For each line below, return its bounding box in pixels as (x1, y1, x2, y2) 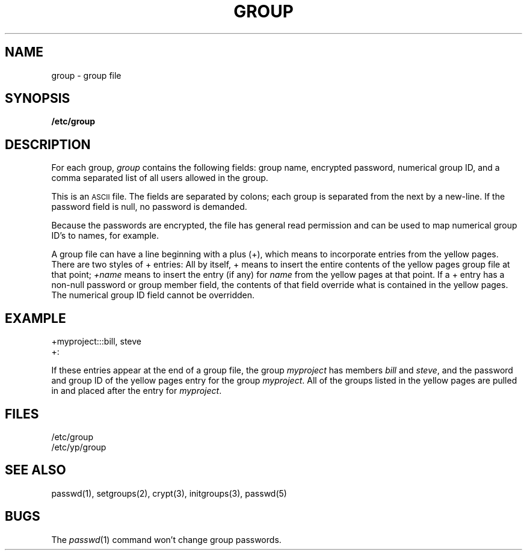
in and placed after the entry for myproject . (51, 385, 222, 396)
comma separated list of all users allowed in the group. (51, 173, 268, 183)
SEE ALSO (5, 462, 66, 478)
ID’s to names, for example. (51, 230, 159, 241)
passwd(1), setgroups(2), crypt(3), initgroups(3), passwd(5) (51, 488, 287, 498)
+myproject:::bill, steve (51, 336, 142, 347)
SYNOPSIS (5, 91, 70, 106)
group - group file (51, 70, 122, 81)
